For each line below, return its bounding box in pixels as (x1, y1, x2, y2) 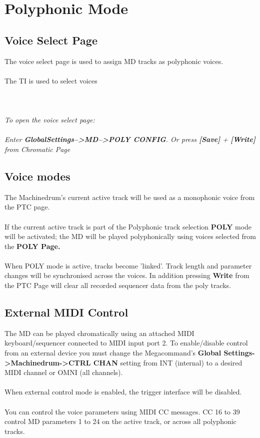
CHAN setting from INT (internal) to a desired (93, 357, 242, 367)
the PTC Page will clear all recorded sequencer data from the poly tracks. (4, 280, 231, 290)
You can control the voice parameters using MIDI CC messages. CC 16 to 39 (4, 406, 240, 416)
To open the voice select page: (4, 114, 95, 125)
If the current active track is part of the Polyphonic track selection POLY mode (4, 221, 252, 231)
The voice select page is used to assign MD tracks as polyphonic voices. (4, 55, 223, 66)
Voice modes (4, 168, 70, 183)
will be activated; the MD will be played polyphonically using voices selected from (4, 231, 256, 241)
